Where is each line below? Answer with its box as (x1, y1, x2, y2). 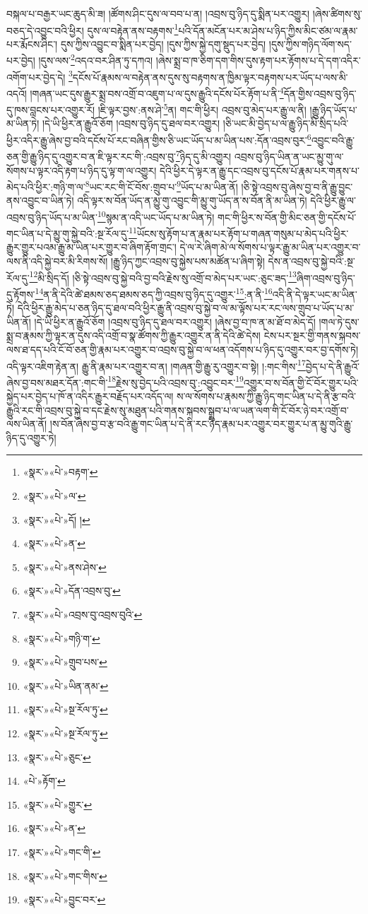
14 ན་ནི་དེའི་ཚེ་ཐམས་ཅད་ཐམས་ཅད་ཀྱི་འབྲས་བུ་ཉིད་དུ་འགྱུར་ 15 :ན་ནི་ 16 (35, 284, 273, 301)
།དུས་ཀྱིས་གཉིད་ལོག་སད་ (268, 36, 352, 51)
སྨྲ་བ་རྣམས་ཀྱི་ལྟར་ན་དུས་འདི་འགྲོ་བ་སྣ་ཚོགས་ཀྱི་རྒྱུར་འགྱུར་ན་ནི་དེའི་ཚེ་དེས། (6, 328, 261, 343)
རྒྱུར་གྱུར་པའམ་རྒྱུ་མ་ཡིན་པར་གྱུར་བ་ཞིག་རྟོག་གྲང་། (6, 240, 177, 254)
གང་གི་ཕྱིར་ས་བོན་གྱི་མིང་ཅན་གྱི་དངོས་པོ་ (218, 209, 357, 224)
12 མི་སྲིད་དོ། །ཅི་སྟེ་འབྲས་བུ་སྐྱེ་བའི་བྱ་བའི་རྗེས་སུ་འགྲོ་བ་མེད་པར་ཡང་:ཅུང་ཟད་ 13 (29, 268, 297, 285)
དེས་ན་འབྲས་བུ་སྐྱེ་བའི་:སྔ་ (268, 254, 355, 269)
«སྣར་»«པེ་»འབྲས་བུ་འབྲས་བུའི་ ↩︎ (23, 607, 143, 621)
